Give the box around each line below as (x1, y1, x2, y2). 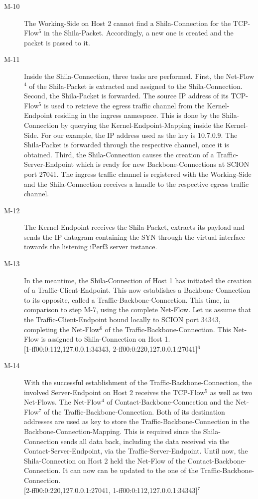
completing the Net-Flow (24, 324, 100, 334)
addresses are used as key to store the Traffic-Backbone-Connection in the (24, 416, 250, 427)
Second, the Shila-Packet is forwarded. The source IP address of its (24, 90, 229, 101)
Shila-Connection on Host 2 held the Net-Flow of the (24, 455, 186, 466)
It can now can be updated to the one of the (62, 465, 198, 476)
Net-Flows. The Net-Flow (24, 397, 102, 407)
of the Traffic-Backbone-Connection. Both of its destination (44, 406, 225, 417)
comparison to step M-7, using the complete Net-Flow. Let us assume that (24, 304, 251, 315)
